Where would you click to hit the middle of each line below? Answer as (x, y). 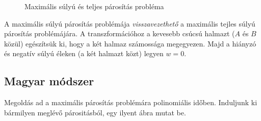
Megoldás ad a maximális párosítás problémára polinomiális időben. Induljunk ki (131, 102)
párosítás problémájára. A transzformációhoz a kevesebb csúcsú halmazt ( (120, 33)
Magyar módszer (49, 81)
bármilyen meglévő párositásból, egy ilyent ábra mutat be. (95, 112)
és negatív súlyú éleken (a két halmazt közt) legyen (84, 53)
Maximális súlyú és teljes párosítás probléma (94, 6)
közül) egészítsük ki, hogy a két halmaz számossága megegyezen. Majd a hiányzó (130, 43)
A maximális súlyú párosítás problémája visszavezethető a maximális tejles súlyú (130, 23)
